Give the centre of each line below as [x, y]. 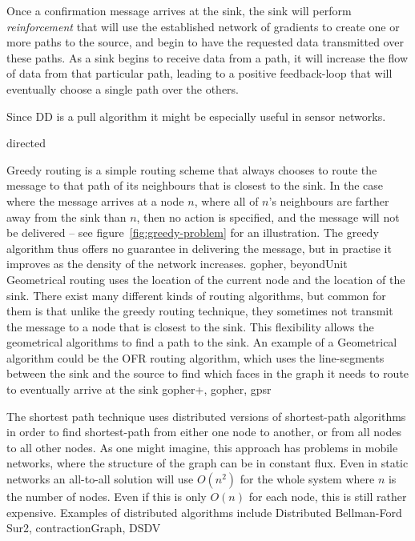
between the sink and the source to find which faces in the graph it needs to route [208, 373]
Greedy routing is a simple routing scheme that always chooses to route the [192, 169]
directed [26, 143]
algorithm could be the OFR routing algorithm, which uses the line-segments [195, 357]
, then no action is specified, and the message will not [268, 216]
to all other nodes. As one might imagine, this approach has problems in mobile [202, 447]
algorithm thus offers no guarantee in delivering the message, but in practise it [199, 248]
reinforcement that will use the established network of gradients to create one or [203, 26]
